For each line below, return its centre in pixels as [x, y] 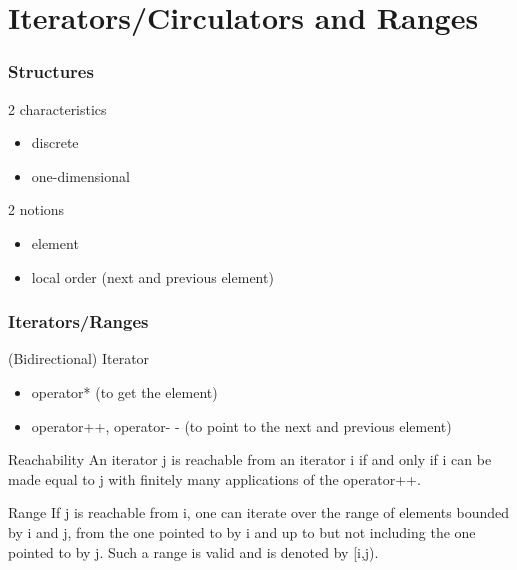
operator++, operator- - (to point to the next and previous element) [241, 425]
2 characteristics [57, 108]
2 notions [36, 209]
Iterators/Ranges [78, 321]
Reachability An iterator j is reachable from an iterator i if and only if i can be [250, 459]
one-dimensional [80, 175]
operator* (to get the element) [124, 391]
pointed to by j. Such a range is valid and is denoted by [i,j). [193, 551]
